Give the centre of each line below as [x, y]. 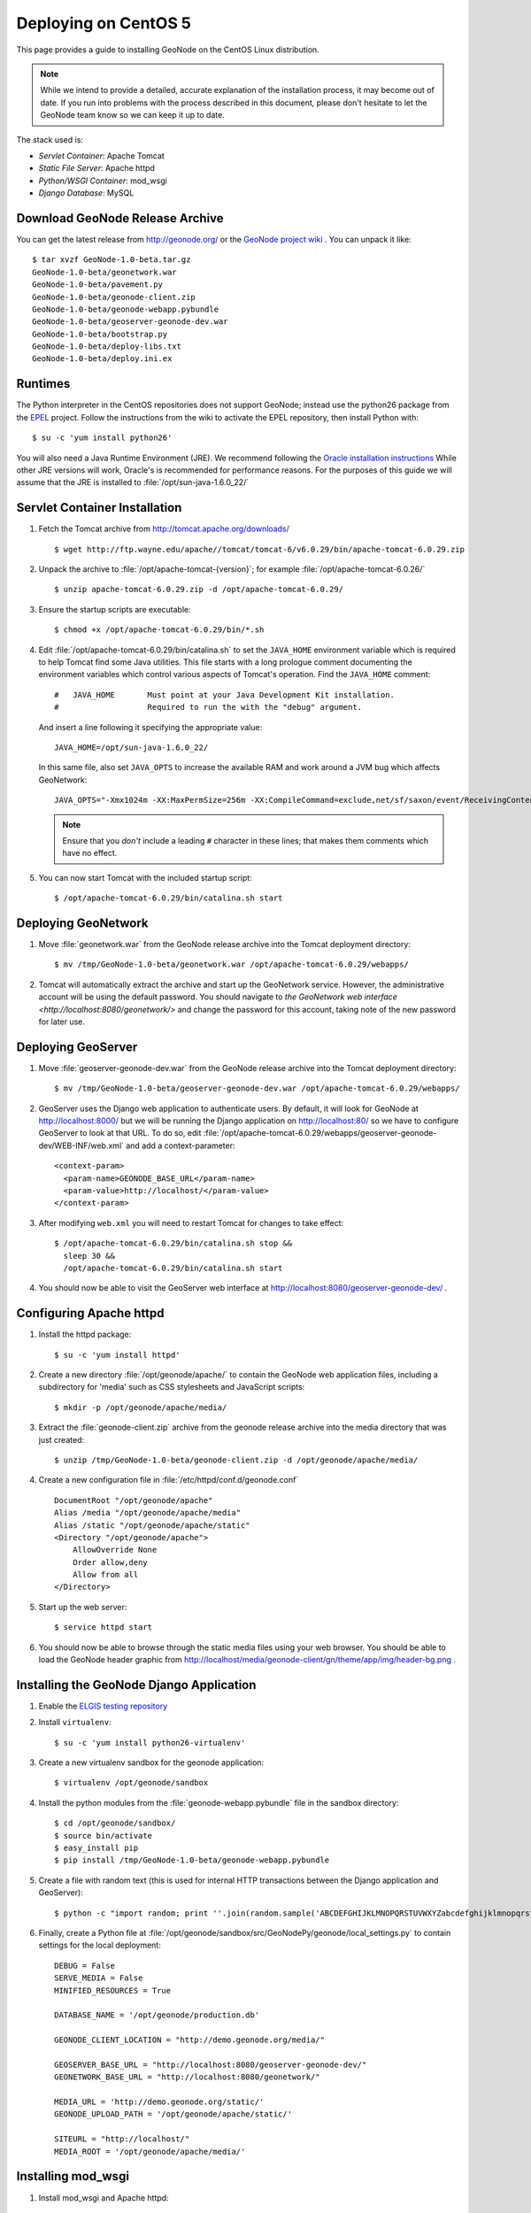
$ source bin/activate [104, 1835]
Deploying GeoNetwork [83, 923]
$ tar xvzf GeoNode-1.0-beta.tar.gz [112, 260]
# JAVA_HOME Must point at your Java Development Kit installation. [225, 694]
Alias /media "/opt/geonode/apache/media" [148, 1513]
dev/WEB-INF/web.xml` [81, 1145]
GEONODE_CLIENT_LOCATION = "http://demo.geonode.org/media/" [189, 2040]
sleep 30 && [89, 1256]
